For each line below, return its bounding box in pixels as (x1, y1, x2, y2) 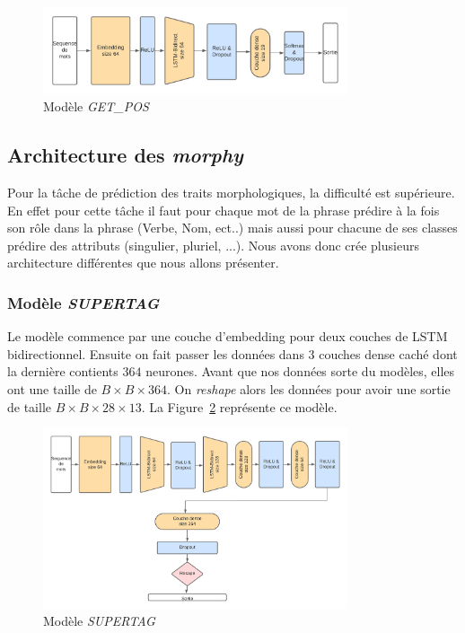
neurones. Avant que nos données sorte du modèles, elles (145, 362, 455, 381)
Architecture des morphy (7, 141, 243, 169)
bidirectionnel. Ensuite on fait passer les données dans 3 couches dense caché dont (7, 344, 458, 363)
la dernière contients (7, 362, 118, 381)
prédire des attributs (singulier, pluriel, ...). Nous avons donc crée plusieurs (7, 235, 419, 254)
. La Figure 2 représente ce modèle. (141, 397, 338, 416)
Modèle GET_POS (43, 97, 149, 116)
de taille (7, 397, 51, 416)
